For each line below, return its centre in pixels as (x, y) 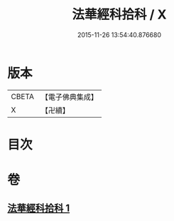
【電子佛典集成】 (69, 97)
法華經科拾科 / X (119, 15)
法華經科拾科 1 (39, 209)
